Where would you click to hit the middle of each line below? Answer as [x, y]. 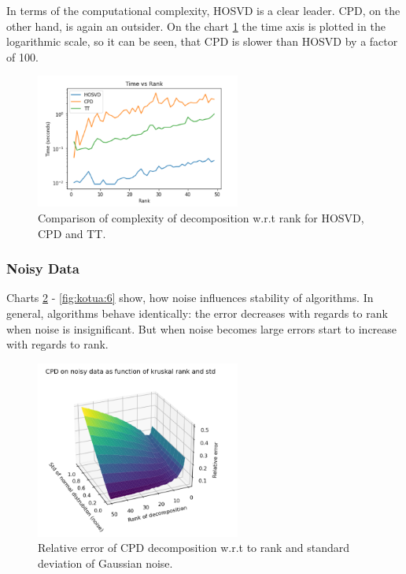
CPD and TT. [72, 233]
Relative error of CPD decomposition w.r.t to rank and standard [194, 548]
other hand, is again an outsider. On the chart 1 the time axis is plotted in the [196, 26]
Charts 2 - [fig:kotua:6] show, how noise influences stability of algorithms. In [190, 298]
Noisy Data [43, 268]
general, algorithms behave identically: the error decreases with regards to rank [197, 313]
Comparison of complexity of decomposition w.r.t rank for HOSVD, [201, 217]
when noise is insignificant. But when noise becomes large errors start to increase [202, 328]
